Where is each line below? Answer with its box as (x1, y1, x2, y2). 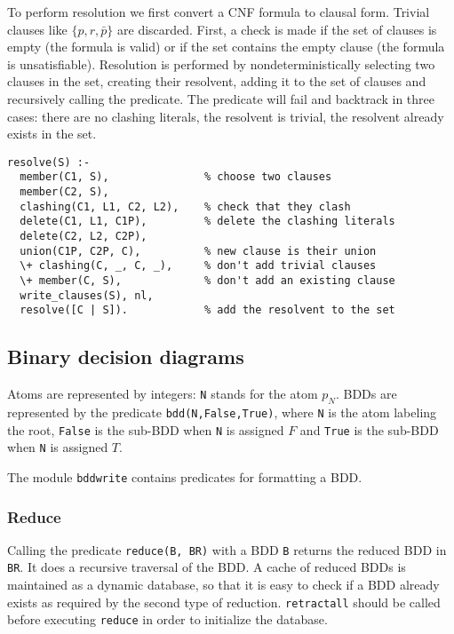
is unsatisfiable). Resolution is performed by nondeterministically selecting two (7, 54, 435, 73)
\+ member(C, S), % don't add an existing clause (20, 274, 395, 287)
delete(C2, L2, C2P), (20, 230, 147, 243)
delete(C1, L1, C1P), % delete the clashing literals (20, 215, 395, 228)
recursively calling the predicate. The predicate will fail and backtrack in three (7, 89, 434, 107)
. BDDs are (335, 384, 397, 403)
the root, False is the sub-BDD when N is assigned (7, 420, 284, 439)
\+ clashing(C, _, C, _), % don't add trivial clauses (20, 259, 377, 273)
